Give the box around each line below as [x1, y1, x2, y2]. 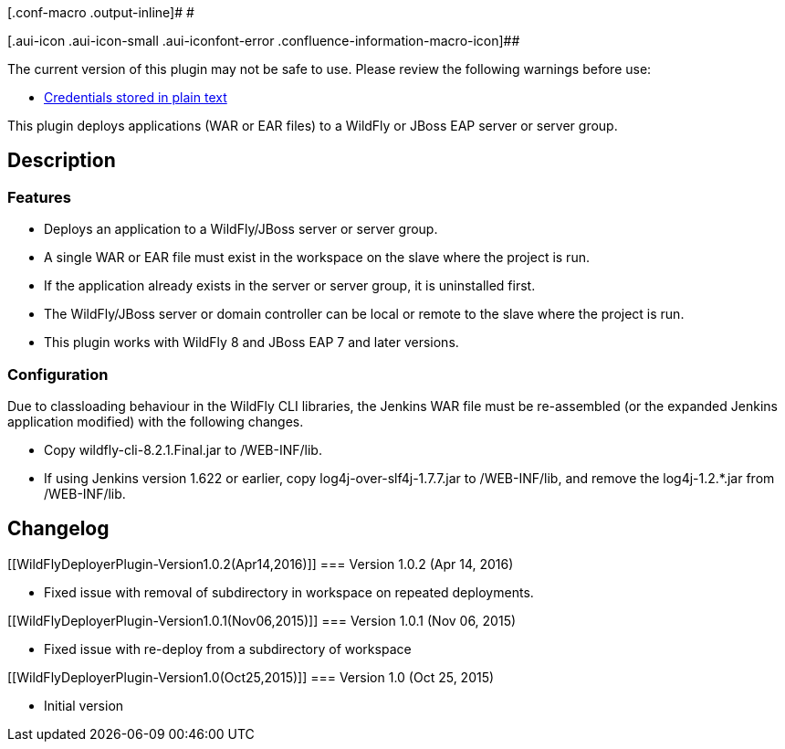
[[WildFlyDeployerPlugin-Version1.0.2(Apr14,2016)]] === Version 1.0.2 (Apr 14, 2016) [7, 555, 514, 572]
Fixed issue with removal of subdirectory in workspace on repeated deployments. [44, 584, 534, 600]
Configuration [7, 364, 109, 384]
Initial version [44, 697, 124, 713]
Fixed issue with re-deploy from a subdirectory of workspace [44, 640, 412, 657]
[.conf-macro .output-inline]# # [7, 5, 194, 20]
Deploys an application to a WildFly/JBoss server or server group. [44, 221, 438, 237]
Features [7, 187, 71, 206]
